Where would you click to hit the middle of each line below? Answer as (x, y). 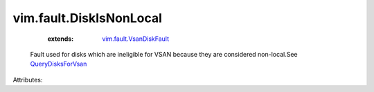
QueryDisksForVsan (59, 64)
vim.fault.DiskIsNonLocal (87, 18)
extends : (61, 39)
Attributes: (28, 80)
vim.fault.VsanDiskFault (136, 39)
